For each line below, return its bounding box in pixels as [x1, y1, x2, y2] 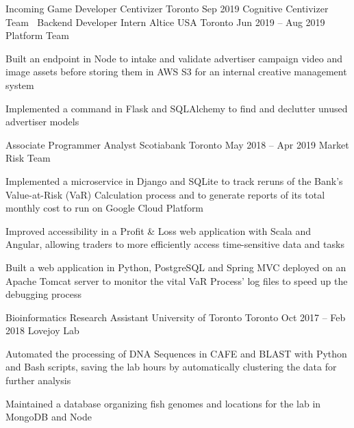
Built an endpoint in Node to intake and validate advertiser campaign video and [5, 51, 342, 65]
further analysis [5, 373, 71, 388]
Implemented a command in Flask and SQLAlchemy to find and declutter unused [5, 101, 348, 115]
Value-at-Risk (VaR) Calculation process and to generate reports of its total [5, 187, 325, 201]
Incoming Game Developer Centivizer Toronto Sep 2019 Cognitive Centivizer [5, 1, 329, 15]
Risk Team [5, 151, 51, 165]
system [5, 77, 34, 92]
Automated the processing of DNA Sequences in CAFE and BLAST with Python [5, 346, 347, 360]
